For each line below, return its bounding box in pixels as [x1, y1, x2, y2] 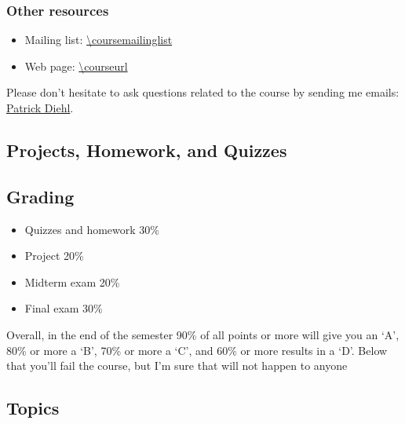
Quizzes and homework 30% [24, 221, 160, 237]
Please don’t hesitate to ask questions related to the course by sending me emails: [6, 84, 400, 101]
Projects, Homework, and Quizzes [6, 137, 287, 162]
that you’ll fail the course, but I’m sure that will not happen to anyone [6, 357, 348, 374]
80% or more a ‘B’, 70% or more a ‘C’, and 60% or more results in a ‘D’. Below [6, 342, 388, 358]
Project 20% [24, 247, 84, 264]
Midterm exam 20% [24, 273, 120, 290]
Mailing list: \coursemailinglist [24, 31, 173, 48]
